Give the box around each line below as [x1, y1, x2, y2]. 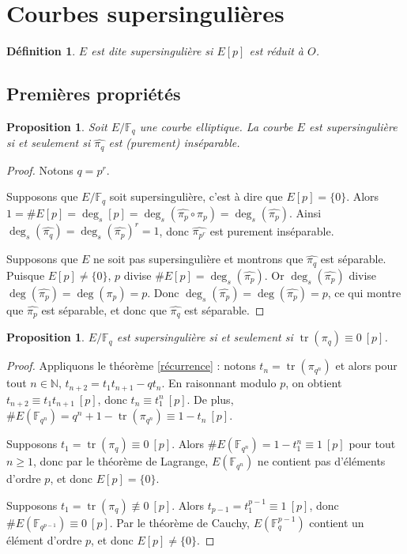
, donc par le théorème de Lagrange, [33, 453, 209, 469]
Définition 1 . [6, 43, 76, 59]
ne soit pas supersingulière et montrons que [93, 251, 303, 267]
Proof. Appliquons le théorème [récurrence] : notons [6, 357, 256, 374]
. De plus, [187, 390, 234, 407]
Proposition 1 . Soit [6, 118, 107, 134]
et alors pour [335, 357, 398, 374]
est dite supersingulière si [91, 43, 213, 59]
